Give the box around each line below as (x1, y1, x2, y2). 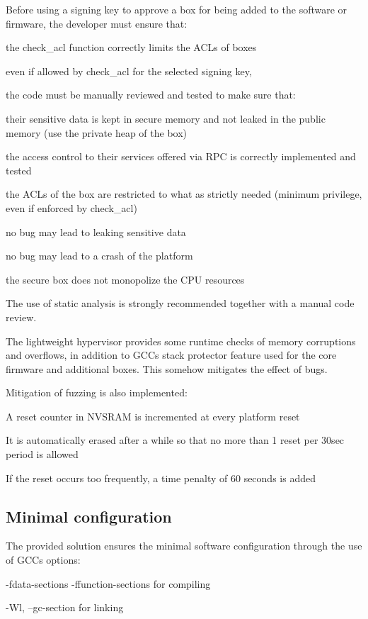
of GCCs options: (6, 552, 81, 567)
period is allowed (6, 447, 79, 462)
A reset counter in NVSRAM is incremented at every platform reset (6, 408, 300, 423)
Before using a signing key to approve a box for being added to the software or (6, 2, 347, 16)
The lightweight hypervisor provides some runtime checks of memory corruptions (6, 333, 356, 348)
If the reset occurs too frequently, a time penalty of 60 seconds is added (6, 470, 316, 485)
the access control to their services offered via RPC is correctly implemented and (6, 149, 356, 164)
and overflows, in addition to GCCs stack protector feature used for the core (6, 347, 337, 362)
